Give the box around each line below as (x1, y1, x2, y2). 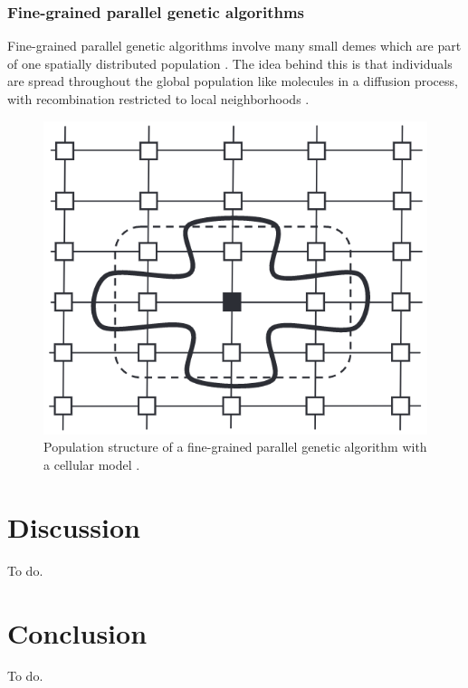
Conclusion (7, 614, 148, 651)
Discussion (7, 508, 140, 545)
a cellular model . (43, 455, 140, 474)
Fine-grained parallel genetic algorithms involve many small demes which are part (7, 36, 462, 55)
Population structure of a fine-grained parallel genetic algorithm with (43, 437, 427, 456)
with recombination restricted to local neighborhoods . (7, 90, 310, 108)
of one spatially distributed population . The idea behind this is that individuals (7, 53, 453, 72)
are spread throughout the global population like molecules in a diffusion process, (7, 72, 458, 91)
